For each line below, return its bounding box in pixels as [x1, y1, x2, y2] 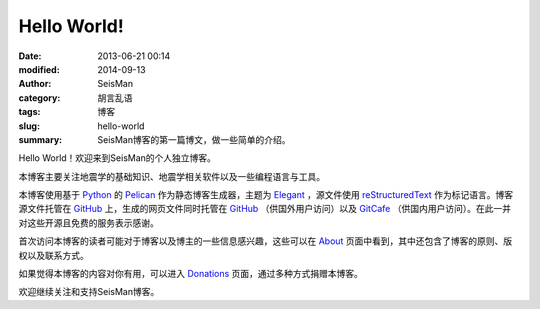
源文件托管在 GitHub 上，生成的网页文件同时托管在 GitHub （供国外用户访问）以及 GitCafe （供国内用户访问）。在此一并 [18, 203, 512, 215]
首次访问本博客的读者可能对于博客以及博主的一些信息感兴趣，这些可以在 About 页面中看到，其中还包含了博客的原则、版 [18, 235, 513, 247]
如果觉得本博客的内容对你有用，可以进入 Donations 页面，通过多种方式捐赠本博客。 [18, 268, 364, 280]
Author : [18, 78, 52, 90]
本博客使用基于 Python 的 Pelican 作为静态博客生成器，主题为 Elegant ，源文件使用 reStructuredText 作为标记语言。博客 [18, 189, 514, 201]
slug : [18, 120, 40, 132]
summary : [18, 133, 63, 145]
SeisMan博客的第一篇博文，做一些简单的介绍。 [97, 133, 291, 145]
